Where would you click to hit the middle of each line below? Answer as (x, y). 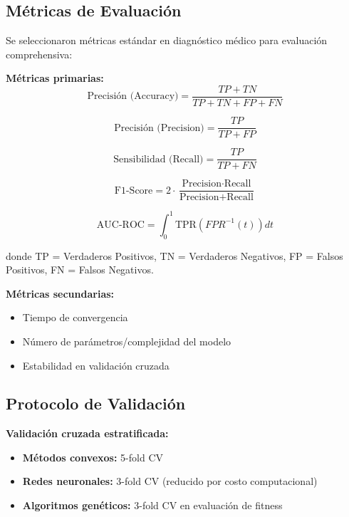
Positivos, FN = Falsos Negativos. (80, 270)
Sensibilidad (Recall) (158, 159)
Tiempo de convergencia (75, 317)
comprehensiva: (39, 54)
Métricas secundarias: (60, 293)
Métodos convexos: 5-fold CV (93, 457)
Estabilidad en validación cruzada (96, 365)
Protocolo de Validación (96, 403)
